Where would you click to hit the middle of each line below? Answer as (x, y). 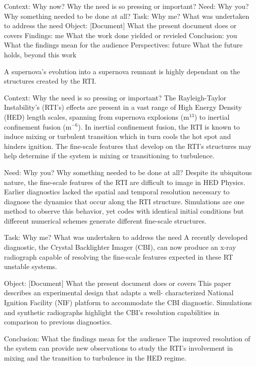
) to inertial (212, 116)
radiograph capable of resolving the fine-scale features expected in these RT (119, 256)
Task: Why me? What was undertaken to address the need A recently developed (126, 237)
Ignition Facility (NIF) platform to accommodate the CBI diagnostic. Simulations (128, 302)
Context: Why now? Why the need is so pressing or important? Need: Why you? (127, 6)
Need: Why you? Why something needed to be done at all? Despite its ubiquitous (128, 172)
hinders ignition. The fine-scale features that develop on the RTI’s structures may (128, 146)
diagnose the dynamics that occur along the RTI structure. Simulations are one (124, 201)
